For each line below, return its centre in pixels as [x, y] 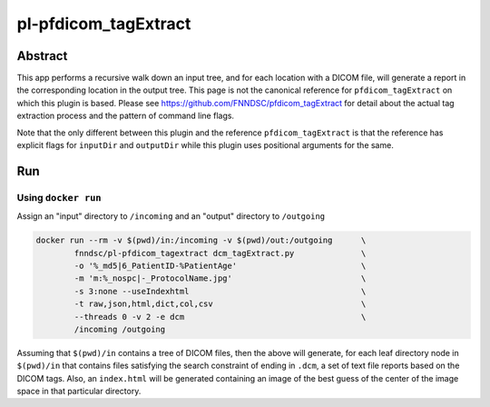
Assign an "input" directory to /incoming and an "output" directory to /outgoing [171, 216]
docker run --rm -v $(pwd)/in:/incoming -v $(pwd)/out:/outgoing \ [201, 240]
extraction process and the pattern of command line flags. [126, 116]
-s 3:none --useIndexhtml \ [220, 291]
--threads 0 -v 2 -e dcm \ [220, 317]
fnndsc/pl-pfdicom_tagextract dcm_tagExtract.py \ [220, 253]
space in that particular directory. [79, 392]
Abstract [42, 56]
